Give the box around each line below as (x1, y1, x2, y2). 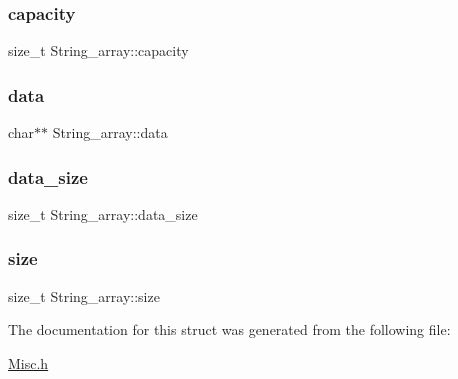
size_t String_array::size (8, 285, 160, 306)
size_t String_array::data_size (8, 203, 198, 224)
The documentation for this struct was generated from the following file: (8, 319, 451, 340)
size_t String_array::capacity (8, 40, 189, 61)
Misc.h (8, 352, 49, 373)
